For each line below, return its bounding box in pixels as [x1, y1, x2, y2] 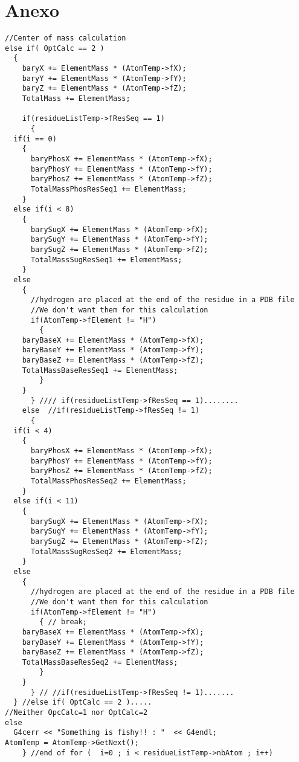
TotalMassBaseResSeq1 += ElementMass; [22, 366, 178, 375]
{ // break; [39, 618, 88, 627]
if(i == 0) [13, 134, 57, 143]
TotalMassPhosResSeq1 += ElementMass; [30, 184, 187, 193]
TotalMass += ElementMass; [22, 94, 130, 103]
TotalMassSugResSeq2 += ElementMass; [30, 547, 182, 556]
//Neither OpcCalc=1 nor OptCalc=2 [5, 708, 148, 717]
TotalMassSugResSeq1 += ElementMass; [30, 255, 182, 264]
